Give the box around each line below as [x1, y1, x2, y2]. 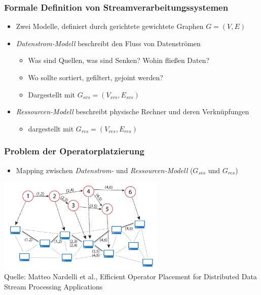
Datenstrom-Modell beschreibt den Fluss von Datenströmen [16, 38, 201, 48]
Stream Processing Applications [4, 281, 103, 291]
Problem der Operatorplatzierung [4, 145, 144, 157]
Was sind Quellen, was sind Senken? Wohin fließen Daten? [28, 55, 210, 65]
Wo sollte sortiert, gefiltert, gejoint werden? [28, 72, 163, 82]
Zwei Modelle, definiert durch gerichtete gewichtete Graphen [16, 21, 204, 31]
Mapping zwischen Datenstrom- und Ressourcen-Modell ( [16, 165, 193, 175]
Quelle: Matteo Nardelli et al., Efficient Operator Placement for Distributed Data [4, 271, 257, 282]
